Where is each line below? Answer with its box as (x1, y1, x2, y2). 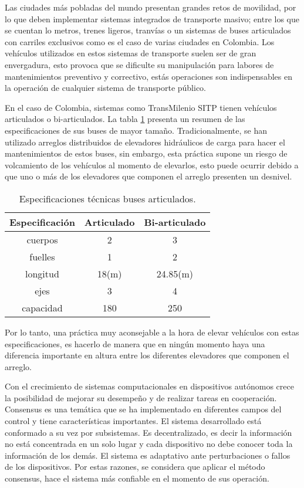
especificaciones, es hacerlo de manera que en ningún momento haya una (5, 337, 265, 350)
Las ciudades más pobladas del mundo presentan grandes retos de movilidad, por (5, 1, 296, 13)
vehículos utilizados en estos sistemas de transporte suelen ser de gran (5, 47, 256, 59)
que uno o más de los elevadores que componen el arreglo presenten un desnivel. (5, 170, 292, 182)
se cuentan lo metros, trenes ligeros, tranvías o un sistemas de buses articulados (5, 24, 291, 36)
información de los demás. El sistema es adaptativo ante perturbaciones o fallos (5, 449, 291, 461)
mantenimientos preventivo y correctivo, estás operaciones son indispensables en (5, 70, 292, 82)
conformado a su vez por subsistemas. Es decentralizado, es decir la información (5, 426, 292, 438)
